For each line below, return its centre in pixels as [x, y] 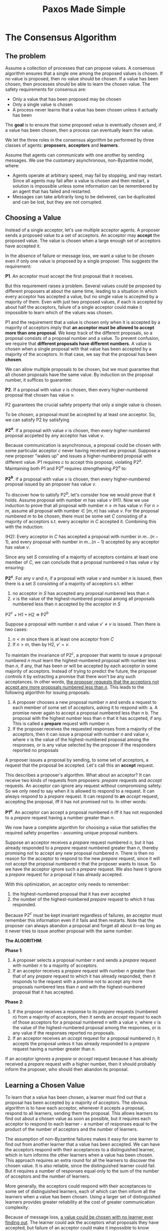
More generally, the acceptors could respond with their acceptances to [78, 1186]
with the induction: [24, 527]
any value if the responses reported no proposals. [64, 1033]
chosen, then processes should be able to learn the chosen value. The [78, 84]
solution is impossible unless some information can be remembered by [85, 186]
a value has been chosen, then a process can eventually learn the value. [79, 130]
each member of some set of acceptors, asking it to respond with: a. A [85, 708]
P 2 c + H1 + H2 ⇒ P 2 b [27, 614]
